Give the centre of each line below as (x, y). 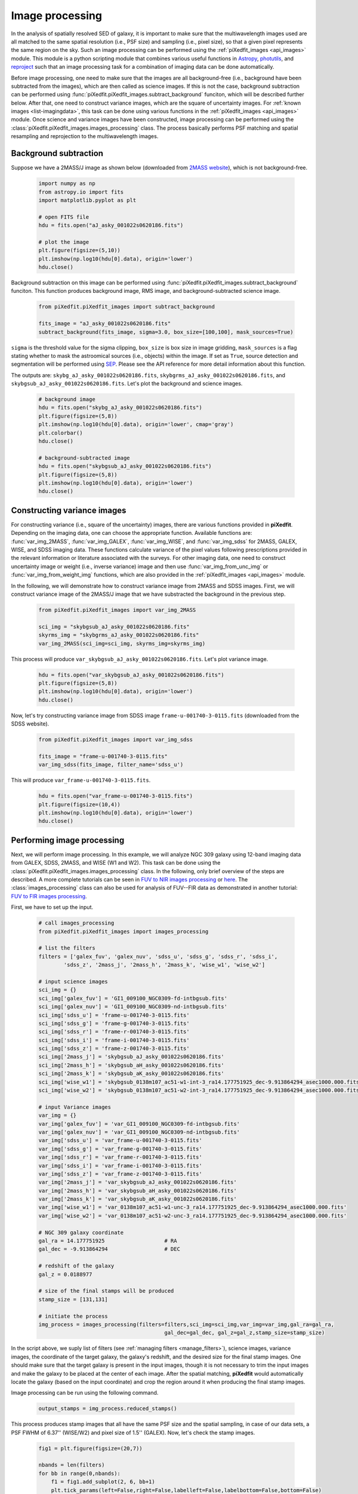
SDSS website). (30, 724)
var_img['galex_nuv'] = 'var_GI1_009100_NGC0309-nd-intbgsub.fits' (139, 1132)
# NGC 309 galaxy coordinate (81, 1232)
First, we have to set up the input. (52, 907)
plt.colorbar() (61, 433)
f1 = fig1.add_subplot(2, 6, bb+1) (103, 1482)
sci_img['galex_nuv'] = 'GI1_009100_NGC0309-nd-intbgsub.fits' (133, 1007)
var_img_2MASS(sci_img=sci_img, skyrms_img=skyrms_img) (122, 643)
